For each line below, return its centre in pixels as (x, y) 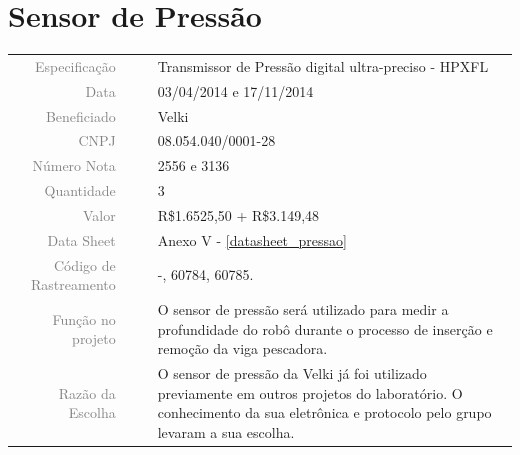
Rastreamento (73, 284)
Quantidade (80, 190)
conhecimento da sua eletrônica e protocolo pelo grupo (324, 412)
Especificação (75, 65)
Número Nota (74, 165)
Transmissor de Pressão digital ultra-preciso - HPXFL (323, 65)
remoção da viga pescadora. (242, 348)
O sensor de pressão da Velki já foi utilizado (292, 373)
